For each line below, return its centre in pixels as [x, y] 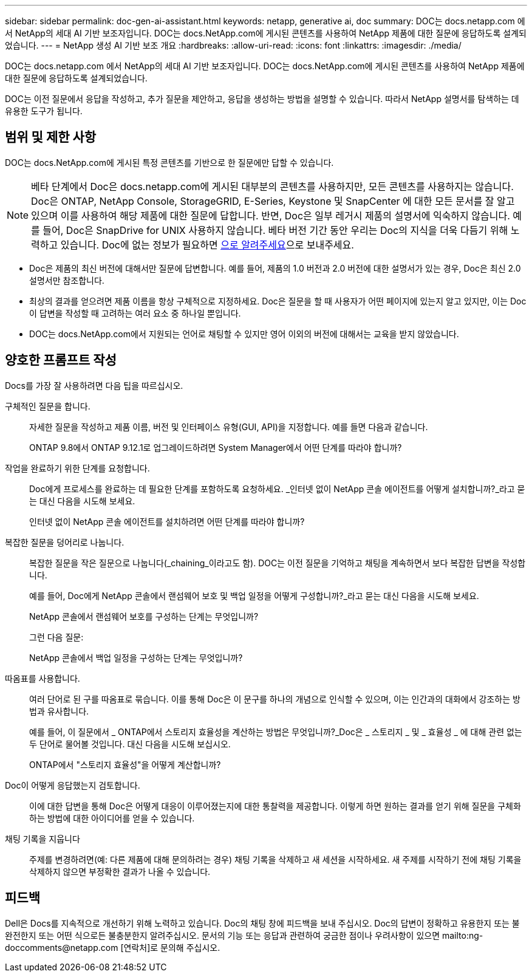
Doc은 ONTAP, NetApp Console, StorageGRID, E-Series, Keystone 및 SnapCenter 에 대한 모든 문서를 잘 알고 [273, 201]
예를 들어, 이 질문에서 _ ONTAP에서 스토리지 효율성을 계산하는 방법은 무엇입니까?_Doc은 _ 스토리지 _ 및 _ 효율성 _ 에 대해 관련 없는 [276, 732]
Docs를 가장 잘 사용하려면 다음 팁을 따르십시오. [94, 385]
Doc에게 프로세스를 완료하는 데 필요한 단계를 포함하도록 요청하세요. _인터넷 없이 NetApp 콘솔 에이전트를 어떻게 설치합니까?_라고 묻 [277, 488]
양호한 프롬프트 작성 [61, 360]
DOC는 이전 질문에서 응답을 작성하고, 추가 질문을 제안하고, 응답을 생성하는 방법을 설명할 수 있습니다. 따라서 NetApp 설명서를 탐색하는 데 [262, 99]
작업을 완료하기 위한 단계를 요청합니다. [77, 468]
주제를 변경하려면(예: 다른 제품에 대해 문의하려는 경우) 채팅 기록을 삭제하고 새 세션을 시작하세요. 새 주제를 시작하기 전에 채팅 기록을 [275, 859]
